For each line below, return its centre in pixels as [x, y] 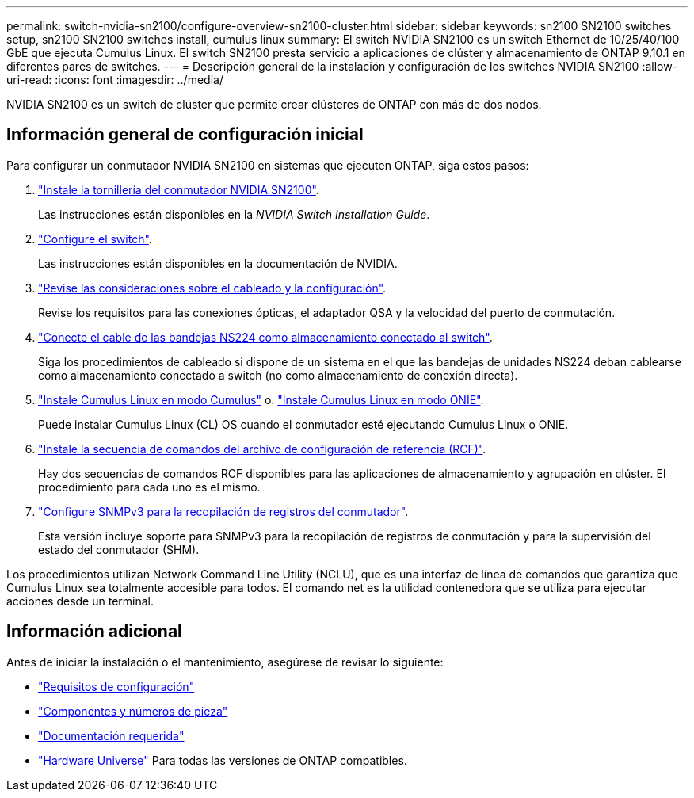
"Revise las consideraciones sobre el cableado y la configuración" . [212, 288]
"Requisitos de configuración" [116, 686]
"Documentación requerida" [111, 735]
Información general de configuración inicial [185, 135]
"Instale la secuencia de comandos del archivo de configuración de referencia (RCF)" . [262, 449]
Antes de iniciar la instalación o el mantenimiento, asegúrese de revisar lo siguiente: [225, 662]
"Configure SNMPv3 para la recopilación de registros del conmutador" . [223, 511]
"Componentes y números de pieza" [133, 711]
